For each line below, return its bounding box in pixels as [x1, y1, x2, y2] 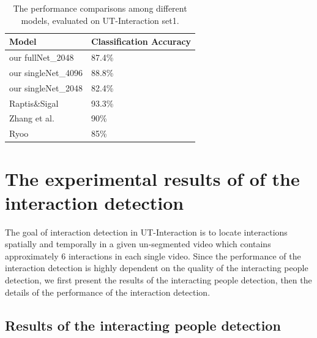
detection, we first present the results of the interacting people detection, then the [5, 274, 312, 286]
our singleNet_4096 [9, 66, 83, 79]
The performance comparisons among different [13, 2, 187, 14]
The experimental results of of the [5, 166, 300, 191]
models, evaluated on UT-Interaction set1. [21, 13, 179, 26]
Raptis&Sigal [9, 96, 59, 109]
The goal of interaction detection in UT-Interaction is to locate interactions [5, 225, 288, 238]
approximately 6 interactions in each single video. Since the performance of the [5, 249, 301, 262]
